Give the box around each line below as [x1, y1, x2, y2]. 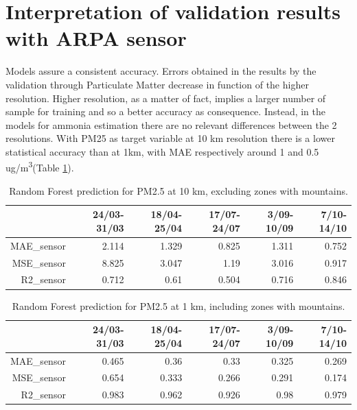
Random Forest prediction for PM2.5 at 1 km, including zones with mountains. [12, 298, 345, 313]
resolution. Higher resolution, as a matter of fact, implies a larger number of [5, 91, 326, 105]
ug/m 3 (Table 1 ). [5, 158, 74, 175]
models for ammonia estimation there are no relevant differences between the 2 [5, 117, 337, 132]
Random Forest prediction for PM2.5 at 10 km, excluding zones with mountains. [9, 183, 348, 197]
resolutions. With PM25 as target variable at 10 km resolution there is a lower [5, 131, 335, 145]
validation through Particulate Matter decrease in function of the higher [5, 77, 309, 91]
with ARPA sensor [5, 24, 187, 52]
